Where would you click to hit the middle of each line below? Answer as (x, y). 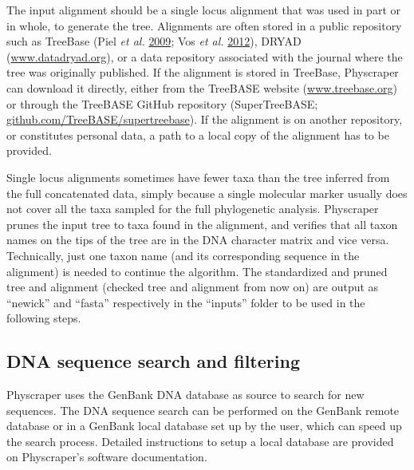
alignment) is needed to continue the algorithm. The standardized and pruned (197, 271)
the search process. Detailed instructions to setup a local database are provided (200, 441)
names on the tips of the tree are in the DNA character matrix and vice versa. (198, 240)
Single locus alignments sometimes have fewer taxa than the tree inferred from (198, 177)
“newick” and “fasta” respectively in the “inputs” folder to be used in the (186, 302)
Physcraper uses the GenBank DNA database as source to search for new (185, 395)
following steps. (44, 318)
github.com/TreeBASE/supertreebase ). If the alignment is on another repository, (205, 119)
